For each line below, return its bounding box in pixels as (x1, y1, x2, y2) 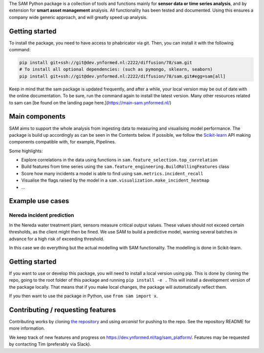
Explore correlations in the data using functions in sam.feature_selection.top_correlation (21, 157, 218, 163)
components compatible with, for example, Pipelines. (9, 139, 116, 145)
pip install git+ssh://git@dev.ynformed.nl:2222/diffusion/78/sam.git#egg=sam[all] (19, 73, 226, 79)
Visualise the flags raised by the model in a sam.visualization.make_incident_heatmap (21, 177, 210, 183)
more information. (9, 325, 45, 332)
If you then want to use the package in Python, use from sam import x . (9, 293, 158, 299)
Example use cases (9, 197, 69, 205)
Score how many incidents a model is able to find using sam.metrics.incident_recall (21, 170, 203, 176)
